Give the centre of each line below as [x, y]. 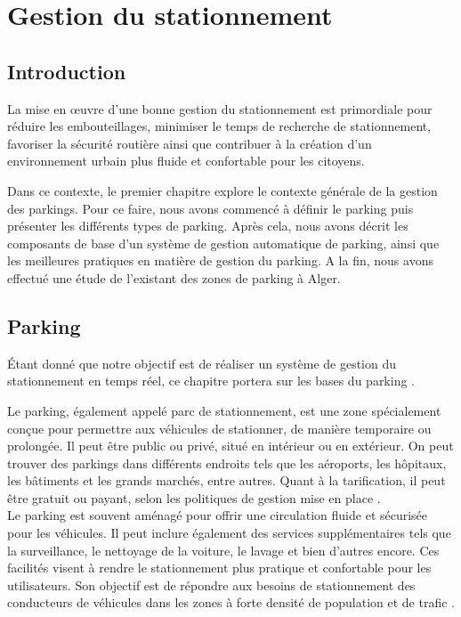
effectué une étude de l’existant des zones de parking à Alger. [174, 277]
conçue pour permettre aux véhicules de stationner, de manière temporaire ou [219, 428]
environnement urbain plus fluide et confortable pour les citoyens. [186, 161]
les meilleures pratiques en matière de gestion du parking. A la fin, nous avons [220, 260]
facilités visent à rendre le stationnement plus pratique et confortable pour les [219, 568]
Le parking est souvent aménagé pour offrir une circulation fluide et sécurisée [218, 515]
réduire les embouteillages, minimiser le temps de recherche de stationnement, [219, 126]
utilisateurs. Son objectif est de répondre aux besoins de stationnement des [211, 585]
